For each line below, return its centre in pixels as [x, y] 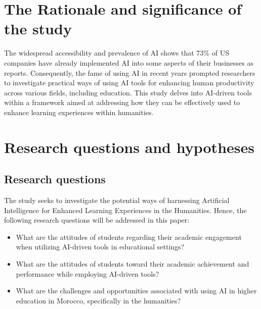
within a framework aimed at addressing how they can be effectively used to [122, 102]
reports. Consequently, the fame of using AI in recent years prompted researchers [130, 72]
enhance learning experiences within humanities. [79, 112]
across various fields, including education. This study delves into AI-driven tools [128, 92]
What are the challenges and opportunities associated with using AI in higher [136, 291]
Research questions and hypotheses [129, 147]
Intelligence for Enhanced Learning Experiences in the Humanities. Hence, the [125, 210]
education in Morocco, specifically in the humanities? [98, 300]
